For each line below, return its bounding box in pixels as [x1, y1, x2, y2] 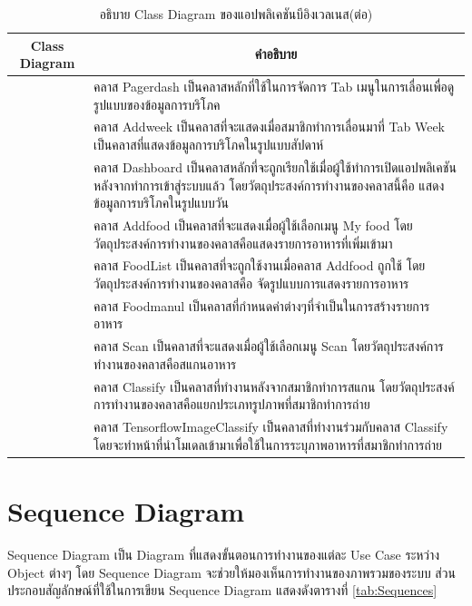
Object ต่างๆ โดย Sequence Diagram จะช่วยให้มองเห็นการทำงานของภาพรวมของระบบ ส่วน [7, 562, 456, 582]
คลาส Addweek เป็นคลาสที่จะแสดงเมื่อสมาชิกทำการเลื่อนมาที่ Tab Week [93, 117, 446, 136]
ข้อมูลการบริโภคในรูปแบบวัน [93, 193, 229, 212]
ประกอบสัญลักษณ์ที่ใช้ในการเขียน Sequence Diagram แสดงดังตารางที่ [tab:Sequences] [7, 581, 438, 600]
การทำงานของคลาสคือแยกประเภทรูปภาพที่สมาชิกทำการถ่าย [93, 395, 370, 414]
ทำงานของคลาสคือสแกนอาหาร [93, 354, 237, 373]
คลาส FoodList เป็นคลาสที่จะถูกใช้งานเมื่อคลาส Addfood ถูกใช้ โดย [93, 256, 426, 275]
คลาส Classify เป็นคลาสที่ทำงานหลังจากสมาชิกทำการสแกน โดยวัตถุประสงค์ [93, 376, 455, 396]
